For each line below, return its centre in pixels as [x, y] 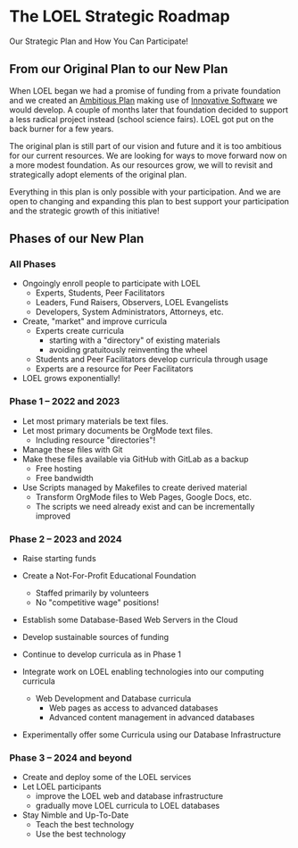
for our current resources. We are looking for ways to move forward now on [148, 155]
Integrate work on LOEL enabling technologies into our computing [143, 672]
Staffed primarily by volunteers [92, 593]
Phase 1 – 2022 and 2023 [65, 402]
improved [53, 516]
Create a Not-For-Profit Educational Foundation [109, 576]
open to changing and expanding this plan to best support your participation [149, 201]
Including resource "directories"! [95, 440]
